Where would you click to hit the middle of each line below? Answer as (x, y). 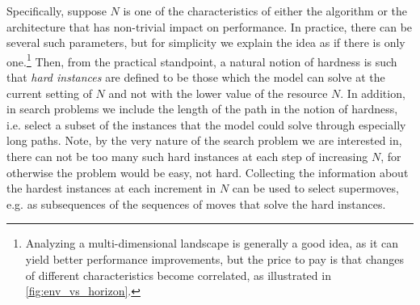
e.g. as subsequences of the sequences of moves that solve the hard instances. (196, 203)
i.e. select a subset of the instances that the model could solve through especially (206, 124)
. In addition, (373, 93)
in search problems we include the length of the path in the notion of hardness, (202, 109)
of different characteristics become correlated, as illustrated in (178, 275)
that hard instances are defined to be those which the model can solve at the (196, 77)
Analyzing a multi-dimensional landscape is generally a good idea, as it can (212, 243)
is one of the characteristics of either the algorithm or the (265, 11)
